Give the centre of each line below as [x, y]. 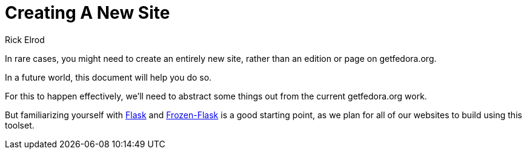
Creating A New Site [88, 13]
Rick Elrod [25, 39]
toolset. [20, 125]
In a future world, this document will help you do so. [108, 77]
